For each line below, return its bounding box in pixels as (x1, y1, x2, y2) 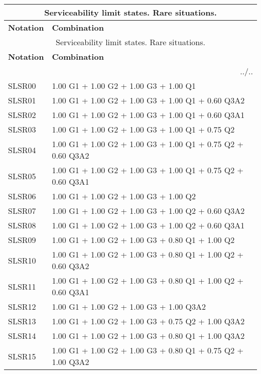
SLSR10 (8, 254, 36, 266)
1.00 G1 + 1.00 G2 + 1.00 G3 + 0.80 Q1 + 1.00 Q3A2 (52, 330, 245, 341)
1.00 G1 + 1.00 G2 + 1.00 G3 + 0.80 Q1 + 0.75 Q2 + (52, 344, 244, 356)
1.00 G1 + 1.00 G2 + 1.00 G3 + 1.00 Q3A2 (52, 301, 206, 312)
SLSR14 (8, 330, 36, 341)
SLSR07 (8, 205, 36, 216)
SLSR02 (8, 109, 36, 120)
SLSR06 (8, 190, 36, 202)
